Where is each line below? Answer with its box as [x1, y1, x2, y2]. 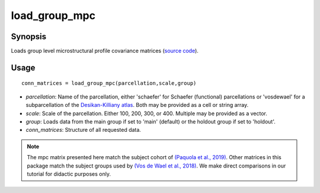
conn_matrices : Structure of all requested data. [25, 126, 142, 134]
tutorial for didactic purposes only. [27, 170, 111, 178]
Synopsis [11, 31, 47, 42]
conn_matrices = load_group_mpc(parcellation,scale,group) [21, 80, 197, 87]
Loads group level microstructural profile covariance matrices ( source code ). [11, 48, 199, 55]
